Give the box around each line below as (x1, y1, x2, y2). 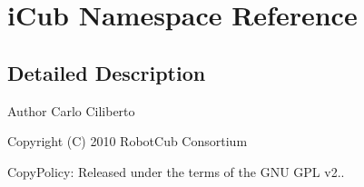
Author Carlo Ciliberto (7, 101, 135, 120)
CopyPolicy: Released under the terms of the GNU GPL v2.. (7, 162, 345, 181)
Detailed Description (7, 58, 206, 86)
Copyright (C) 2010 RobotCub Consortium (7, 132, 248, 151)
